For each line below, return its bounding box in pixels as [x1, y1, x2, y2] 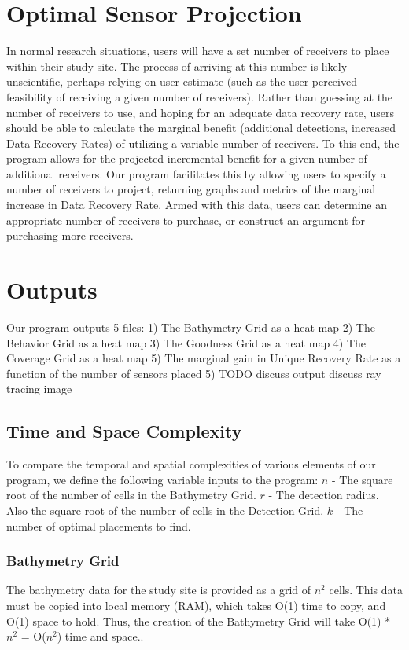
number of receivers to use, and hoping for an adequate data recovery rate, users [6, 104, 394, 120]
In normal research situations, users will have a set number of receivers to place [6, 42, 389, 59]
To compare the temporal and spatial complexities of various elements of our [6, 456, 376, 472]
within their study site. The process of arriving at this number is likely [6, 57, 348, 74]
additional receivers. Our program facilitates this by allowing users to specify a [6, 165, 386, 182]
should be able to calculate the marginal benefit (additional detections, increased [6, 119, 396, 136]
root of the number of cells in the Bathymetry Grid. [6, 487, 256, 503]
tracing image [6, 380, 72, 397]
